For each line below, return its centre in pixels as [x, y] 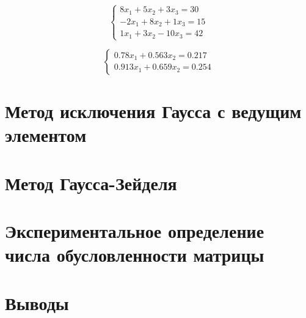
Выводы [37, 302]
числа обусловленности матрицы [135, 255]
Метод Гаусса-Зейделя [91, 183]
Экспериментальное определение [135, 231]
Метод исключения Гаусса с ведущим [153, 111]
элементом [46, 135]
